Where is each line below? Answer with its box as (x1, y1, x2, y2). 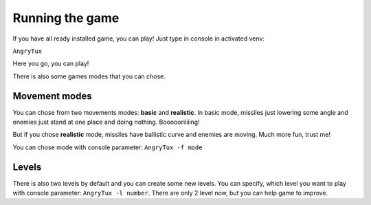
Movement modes (12, 90, 92, 102)
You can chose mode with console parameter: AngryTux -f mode (12, 143, 203, 151)
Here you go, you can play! (12, 59, 89, 68)
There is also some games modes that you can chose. (12, 72, 166, 80)
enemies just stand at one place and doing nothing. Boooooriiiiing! (12, 118, 200, 127)
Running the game (12, 10, 120, 25)
